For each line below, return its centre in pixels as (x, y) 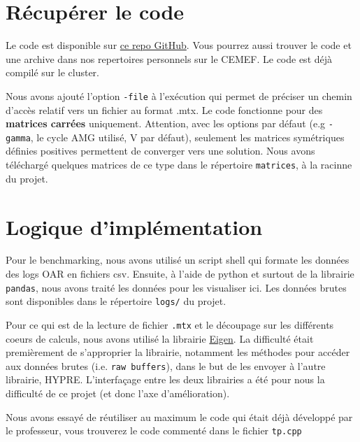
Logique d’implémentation (134, 226)
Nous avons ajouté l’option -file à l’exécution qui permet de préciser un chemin (179, 95)
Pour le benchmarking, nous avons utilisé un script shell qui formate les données (178, 260)
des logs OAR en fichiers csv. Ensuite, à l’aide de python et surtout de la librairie (180, 274)
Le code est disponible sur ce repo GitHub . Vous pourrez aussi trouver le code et (179, 45)
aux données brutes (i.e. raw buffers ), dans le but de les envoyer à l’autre (166, 365)
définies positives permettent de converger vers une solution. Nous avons (160, 151)
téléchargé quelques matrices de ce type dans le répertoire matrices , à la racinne (179, 165)
